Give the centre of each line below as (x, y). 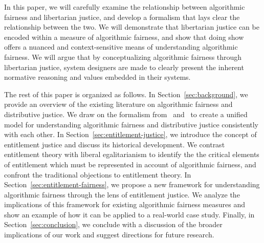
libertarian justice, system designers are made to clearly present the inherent (124, 67)
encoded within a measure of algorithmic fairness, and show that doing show (124, 37)
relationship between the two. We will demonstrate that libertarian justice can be (132, 27)
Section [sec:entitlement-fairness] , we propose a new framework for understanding (132, 184)
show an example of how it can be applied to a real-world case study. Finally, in (129, 214)
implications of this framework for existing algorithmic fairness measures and (125, 204)
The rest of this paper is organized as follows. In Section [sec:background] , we (126, 94)
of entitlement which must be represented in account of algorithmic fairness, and (130, 164)
